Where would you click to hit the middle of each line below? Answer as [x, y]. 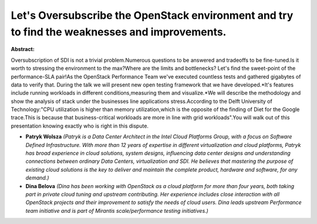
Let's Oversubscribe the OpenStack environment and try [152, 15]
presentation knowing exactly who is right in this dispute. [80, 126]
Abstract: [23, 49]
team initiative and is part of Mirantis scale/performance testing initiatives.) [117, 210]
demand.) [37, 178]
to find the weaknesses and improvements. [119, 32]
